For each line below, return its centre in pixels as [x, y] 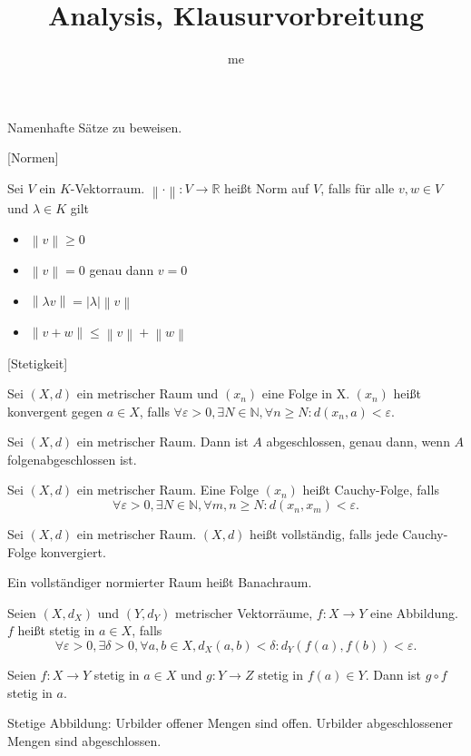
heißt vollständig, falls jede [324, 534]
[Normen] [33, 157]
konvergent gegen [55, 411]
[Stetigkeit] [38, 363]
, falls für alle [358, 187]
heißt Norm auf [267, 187]
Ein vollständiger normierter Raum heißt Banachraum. [160, 582]
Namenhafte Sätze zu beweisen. [95, 127]
